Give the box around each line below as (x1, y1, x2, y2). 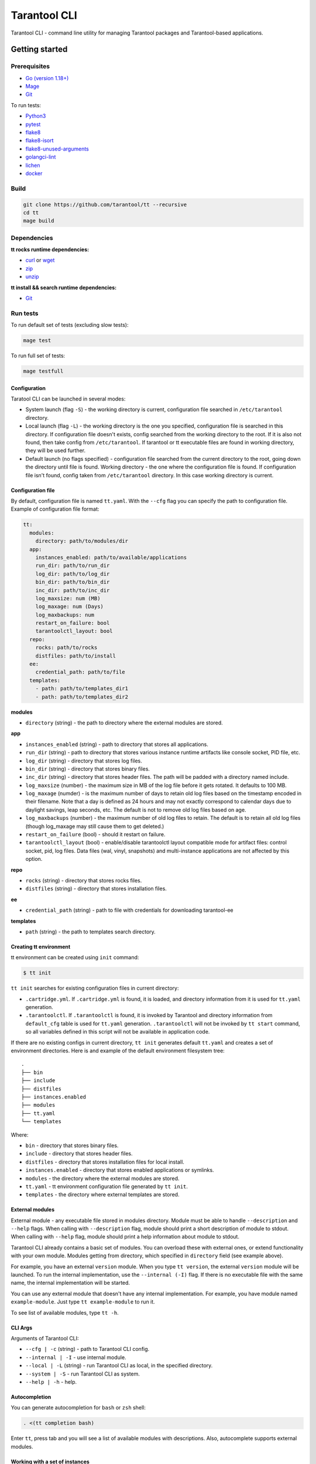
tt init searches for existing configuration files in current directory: (11, 984, 179, 992)
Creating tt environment (11, 943, 71, 950)
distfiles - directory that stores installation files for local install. (25, 1158, 184, 1165)
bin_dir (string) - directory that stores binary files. (25, 765, 150, 772)
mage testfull (23, 368, 64, 375)
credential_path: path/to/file (35, 669, 125, 676)
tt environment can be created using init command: (11, 954, 139, 961)
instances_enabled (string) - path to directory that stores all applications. (25, 741, 209, 748)
